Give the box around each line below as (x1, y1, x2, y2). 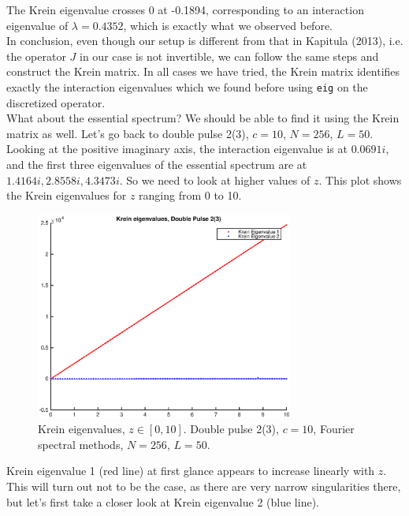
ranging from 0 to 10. (139, 187, 242, 204)
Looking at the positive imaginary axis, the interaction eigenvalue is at (6, 140, 348, 157)
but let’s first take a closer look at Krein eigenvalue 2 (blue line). (6, 493, 319, 510)
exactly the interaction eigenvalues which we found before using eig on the (6, 78, 368, 95)
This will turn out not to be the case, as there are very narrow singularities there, (6, 478, 401, 495)
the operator (6, 47, 66, 64)
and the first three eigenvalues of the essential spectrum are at (6, 156, 307, 172)
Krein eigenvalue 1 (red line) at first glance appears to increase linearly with (6, 462, 375, 479)
